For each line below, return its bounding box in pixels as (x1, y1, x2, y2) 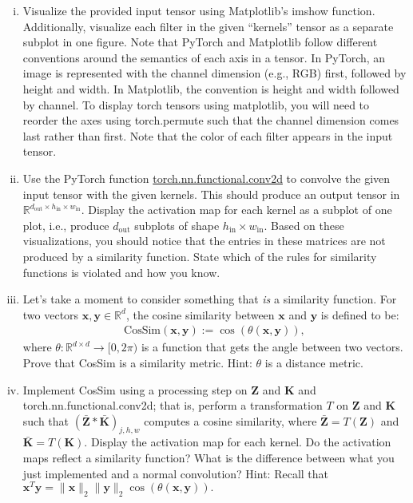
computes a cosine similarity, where (144, 412, 317, 429)
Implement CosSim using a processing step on (22, 381, 248, 398)
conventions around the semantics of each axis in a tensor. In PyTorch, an (22, 49, 386, 65)
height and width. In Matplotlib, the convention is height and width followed (22, 80, 399, 97)
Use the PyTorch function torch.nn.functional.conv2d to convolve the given (22, 169, 391, 186)
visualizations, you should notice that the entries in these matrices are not (22, 232, 386, 249)
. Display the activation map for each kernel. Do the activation (84, 434, 391, 450)
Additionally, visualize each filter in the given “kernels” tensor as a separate (22, 18, 394, 34)
